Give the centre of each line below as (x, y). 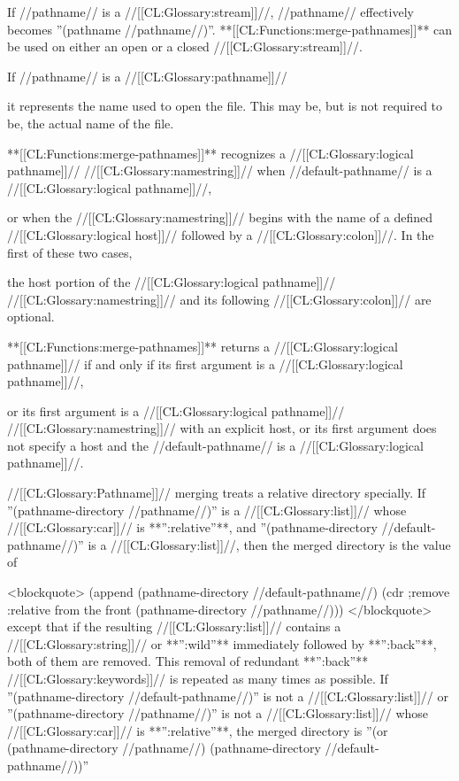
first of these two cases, (70, 252)
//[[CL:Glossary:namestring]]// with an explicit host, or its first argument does (222, 428)
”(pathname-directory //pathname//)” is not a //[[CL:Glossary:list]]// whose (218, 713)
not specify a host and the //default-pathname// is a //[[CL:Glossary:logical (215, 445)
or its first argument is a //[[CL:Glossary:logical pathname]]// (176, 410)
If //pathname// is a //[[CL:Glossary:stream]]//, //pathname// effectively (210, 12)
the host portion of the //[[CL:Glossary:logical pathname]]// (172, 282)
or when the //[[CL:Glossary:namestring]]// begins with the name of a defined (220, 217)
